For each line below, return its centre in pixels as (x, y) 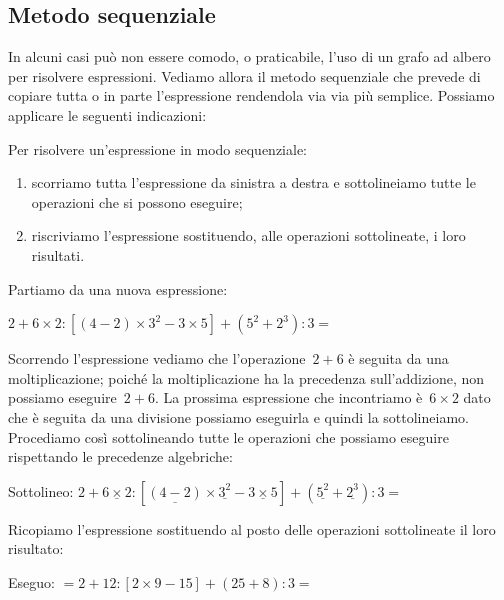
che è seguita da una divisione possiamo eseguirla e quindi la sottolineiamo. (238, 416)
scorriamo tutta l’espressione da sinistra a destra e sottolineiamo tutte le (253, 182)
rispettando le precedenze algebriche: (120, 456)
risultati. (58, 254)
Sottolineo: (41, 490)
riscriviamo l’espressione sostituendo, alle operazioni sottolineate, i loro (248, 235)
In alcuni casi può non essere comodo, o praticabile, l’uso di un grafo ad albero (249, 56)
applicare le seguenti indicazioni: (107, 114)
